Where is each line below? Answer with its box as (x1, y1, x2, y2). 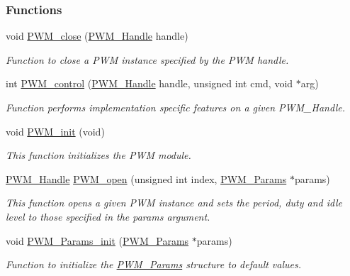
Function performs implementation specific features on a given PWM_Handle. (6, 100, 346, 114)
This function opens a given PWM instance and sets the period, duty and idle (6, 195, 342, 210)
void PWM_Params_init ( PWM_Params (6, 233, 189, 248)
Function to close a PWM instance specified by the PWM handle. (6, 52, 289, 67)
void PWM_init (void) (6, 123, 105, 138)
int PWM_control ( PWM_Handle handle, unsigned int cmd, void (6, 76, 293, 91)
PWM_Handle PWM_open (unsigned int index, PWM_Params (6, 171, 287, 186)
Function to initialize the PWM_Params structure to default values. (6, 257, 302, 272)
